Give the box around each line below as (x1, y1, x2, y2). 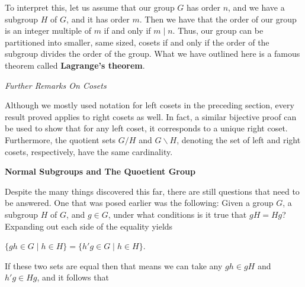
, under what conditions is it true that (108, 208, 247, 220)
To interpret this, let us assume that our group (5, 1, 175, 13)
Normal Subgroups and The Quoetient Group (5, 165, 195, 178)
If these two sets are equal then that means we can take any (5, 259, 223, 272)
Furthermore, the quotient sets (5, 133, 116, 146)
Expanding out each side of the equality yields (5, 220, 173, 232)
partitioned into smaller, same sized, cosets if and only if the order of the (5, 36, 269, 48)
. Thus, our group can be (172, 24, 264, 37)
